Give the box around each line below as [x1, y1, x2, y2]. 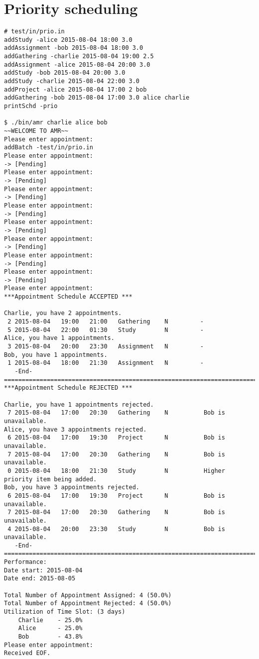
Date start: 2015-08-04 [4, 566, 83, 574]
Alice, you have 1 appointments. [4, 334, 115, 342]
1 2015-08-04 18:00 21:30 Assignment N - [7, 359, 204, 367]
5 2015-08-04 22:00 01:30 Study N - [7, 326, 204, 333]
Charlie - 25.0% [18, 616, 83, 624]
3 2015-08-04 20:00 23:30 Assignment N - [7, 343, 204, 350]
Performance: [4, 558, 47, 566]
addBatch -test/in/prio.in [4, 144, 93, 151]
